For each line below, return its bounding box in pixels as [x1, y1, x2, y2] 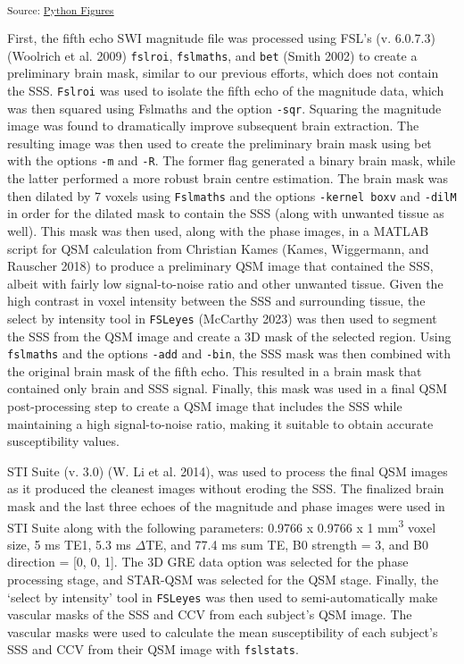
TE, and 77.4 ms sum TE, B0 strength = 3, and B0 [145, 534, 428, 553]
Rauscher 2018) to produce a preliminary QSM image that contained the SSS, [7, 256, 434, 275]
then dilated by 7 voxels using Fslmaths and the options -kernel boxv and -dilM [7, 186, 457, 205]
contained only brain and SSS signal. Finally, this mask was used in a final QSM [7, 379, 448, 398]
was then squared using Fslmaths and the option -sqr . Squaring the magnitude [7, 98, 442, 117]
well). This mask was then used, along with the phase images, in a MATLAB [7, 221, 429, 240]
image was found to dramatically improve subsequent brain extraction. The [7, 116, 419, 135]
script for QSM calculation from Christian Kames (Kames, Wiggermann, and [7, 239, 429, 257]
